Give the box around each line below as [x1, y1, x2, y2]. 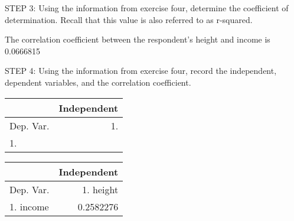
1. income [9, 199, 49, 213]
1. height [82, 182, 119, 196]
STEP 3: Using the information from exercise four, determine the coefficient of [5, 2, 289, 14]
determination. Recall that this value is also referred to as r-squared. [5, 13, 253, 25]
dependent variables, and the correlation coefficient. [5, 76, 191, 88]
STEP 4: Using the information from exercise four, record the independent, [5, 64, 277, 77]
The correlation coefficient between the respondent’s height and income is [5, 33, 270, 45]
